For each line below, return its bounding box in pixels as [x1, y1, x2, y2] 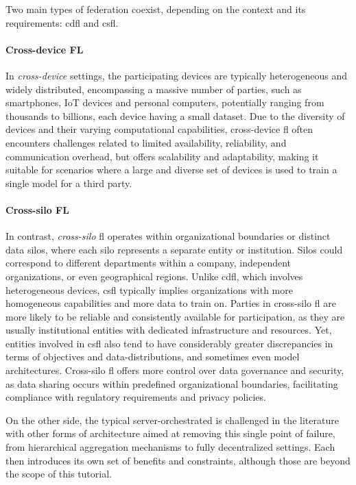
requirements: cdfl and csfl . [5, 15, 119, 29]
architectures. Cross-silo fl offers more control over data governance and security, [5, 363, 344, 377]
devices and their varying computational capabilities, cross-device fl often [5, 122, 313, 136]
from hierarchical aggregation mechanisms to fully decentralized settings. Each [5, 440, 335, 454]
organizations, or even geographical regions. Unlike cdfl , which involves [5, 269, 303, 283]
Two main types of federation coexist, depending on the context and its [5, 2, 306, 16]
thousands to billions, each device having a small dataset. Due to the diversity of [5, 108, 345, 123]
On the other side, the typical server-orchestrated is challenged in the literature [5, 412, 339, 427]
